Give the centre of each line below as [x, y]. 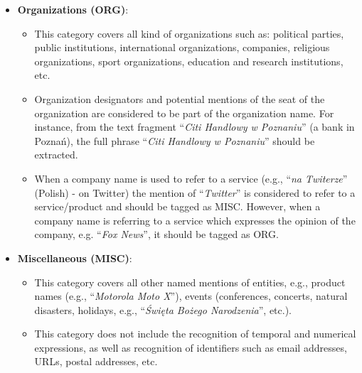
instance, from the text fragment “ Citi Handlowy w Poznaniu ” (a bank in [195, 127]
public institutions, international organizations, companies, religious [182, 47]
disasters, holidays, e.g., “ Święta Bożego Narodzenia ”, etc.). [163, 309]
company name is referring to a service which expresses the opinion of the [195, 220]
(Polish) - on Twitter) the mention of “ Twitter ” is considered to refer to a [195, 192]
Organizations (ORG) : [73, 9]
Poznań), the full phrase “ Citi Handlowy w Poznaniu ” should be [175, 140]
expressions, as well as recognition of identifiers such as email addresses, [191, 347]
